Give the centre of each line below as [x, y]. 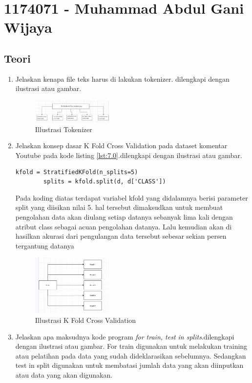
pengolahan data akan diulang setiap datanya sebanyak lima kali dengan [124, 216]
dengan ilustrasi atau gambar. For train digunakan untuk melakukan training [131, 346]
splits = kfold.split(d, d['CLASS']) [105, 182]
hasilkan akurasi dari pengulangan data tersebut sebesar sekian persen [121, 236]
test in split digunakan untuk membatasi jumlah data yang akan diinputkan [129, 365]
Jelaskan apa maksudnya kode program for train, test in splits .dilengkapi [125, 336]
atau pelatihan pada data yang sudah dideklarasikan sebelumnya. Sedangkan [131, 355]
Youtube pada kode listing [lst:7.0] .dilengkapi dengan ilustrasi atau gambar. [129, 155]
